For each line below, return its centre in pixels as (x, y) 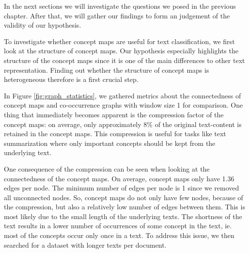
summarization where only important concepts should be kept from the (110, 143)
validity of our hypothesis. (43, 25)
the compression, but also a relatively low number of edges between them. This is (124, 207)
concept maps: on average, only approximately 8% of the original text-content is (123, 124)
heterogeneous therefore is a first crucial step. (71, 79)
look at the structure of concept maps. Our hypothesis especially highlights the (121, 51)
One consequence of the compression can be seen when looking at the (107, 168)
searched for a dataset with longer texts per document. (85, 245)
